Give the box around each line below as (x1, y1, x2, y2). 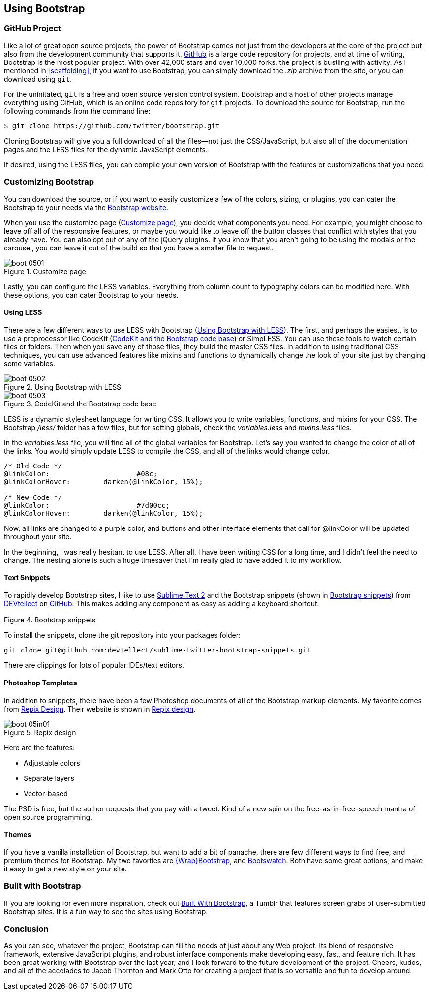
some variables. (4, 359, 56, 368)
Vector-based (24, 789, 68, 798)
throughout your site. (4, 532, 72, 541)
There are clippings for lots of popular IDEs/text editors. (4, 661, 184, 670)
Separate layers (24, 774, 74, 782)
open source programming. (4, 812, 92, 821)
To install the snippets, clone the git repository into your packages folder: (4, 631, 241, 640)
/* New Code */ (4, 493, 62, 501)
